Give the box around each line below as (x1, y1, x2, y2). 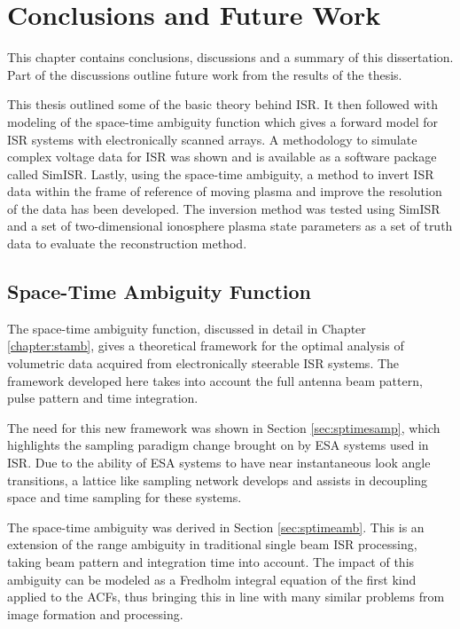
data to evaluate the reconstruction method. (7, 234, 247, 253)
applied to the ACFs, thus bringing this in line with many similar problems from (7, 587, 445, 606)
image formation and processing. (7, 604, 183, 623)
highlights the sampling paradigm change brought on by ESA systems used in (7, 436, 429, 454)
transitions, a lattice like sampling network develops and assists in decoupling (7, 470, 427, 489)
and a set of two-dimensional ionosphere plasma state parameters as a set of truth (7, 216, 453, 235)
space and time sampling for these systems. (7, 488, 242, 507)
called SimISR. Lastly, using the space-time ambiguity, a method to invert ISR (7, 164, 434, 183)
